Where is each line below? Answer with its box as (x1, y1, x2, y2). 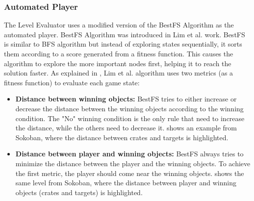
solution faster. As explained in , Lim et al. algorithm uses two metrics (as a (4, 68, 233, 78)
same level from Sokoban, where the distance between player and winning (15, 177, 236, 188)
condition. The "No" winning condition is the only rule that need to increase (15, 113, 245, 123)
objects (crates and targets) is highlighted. (15, 187, 143, 197)
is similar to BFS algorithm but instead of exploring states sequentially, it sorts (4, 39, 242, 49)
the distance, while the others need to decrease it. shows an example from (15, 123, 237, 133)
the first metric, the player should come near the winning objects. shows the (15, 168, 244, 178)
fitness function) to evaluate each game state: (4, 77, 140, 87)
